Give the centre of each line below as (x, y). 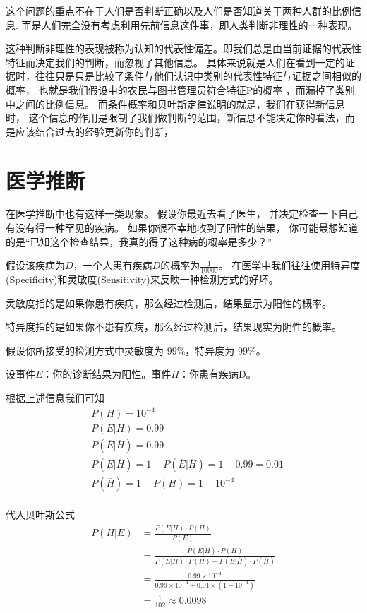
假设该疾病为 (35, 265)
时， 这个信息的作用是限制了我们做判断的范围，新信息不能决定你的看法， (175, 118)
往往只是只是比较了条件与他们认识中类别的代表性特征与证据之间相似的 (198, 76)
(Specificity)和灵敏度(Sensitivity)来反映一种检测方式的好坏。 (142, 279)
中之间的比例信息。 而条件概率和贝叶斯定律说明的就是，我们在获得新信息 (175, 103)
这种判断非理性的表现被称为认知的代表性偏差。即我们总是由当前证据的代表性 (183, 48)
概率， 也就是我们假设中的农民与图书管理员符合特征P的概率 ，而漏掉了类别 (180, 89)
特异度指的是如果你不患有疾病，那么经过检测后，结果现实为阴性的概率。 (174, 327)
